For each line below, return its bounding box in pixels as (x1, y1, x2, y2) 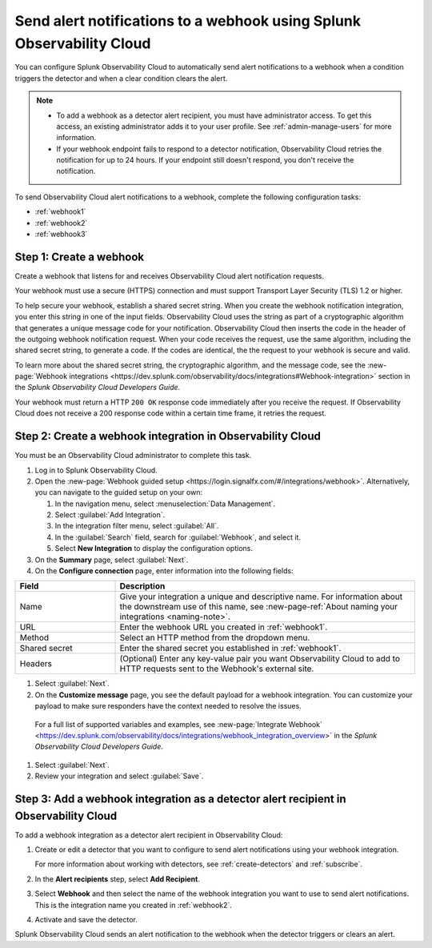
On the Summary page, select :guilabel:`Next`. (34, 555, 189, 564)
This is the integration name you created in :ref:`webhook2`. (34, 900, 232, 910)
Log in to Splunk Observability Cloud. (34, 465, 158, 475)
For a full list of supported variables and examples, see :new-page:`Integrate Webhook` (34, 719, 323, 729)
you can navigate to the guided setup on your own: (34, 488, 203, 497)
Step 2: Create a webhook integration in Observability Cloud (14, 429, 322, 444)
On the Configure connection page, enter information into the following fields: (34, 566, 294, 576)
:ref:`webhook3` (34, 229, 88, 239)
